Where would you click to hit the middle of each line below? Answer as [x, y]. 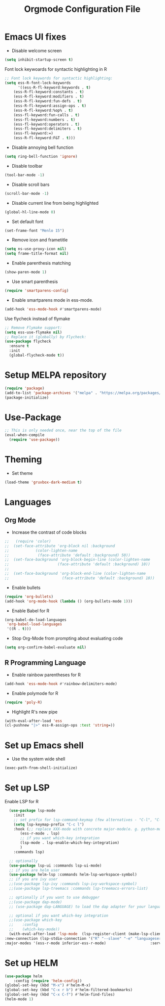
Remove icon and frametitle [40, 240]
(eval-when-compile [25, 435]
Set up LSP [27, 788]
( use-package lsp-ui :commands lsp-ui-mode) [55, 866]
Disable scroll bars [31, 184]
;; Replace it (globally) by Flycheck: [46, 337]
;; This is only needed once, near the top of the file [63, 431]
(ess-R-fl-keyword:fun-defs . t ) [48, 101]
